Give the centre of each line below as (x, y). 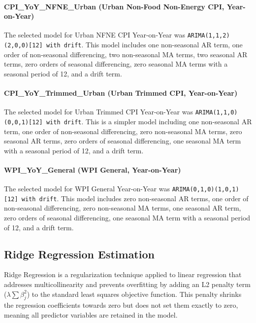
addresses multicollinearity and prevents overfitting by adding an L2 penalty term (127, 284)
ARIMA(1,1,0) (216, 113)
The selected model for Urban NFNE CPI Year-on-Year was (95, 35)
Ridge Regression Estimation (79, 254)
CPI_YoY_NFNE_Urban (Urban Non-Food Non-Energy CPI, (114, 6)
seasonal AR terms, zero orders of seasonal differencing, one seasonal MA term (123, 141)
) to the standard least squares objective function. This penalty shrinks (134, 294)
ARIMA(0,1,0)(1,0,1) (206, 190)
